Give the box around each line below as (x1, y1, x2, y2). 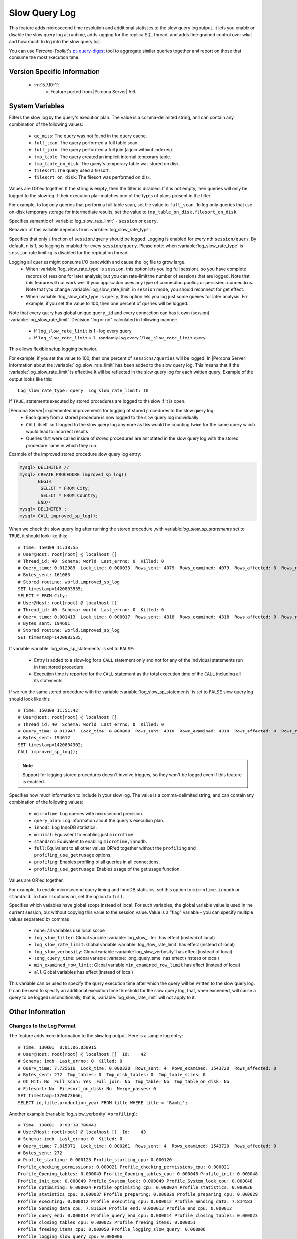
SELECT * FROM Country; (40, 492, 99, 498)
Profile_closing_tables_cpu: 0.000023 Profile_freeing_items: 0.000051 (18, 1219, 196, 1225)
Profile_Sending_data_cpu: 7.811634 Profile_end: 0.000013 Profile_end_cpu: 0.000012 (18, 1206, 232, 1211)
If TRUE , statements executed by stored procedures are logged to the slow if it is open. (9, 398, 186, 404)
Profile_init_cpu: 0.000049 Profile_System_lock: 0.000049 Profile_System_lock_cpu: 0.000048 (18, 1178, 253, 1183)
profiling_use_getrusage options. (34, 852, 112, 858)
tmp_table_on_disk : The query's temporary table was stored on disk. (34, 161, 180, 167)
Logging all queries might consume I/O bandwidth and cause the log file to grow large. (9, 259, 186, 265)
